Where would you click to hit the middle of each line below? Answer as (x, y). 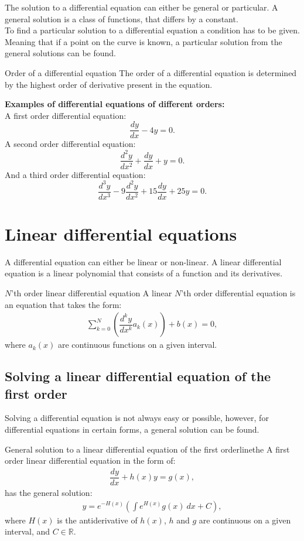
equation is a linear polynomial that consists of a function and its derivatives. (144, 273)
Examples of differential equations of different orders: (115, 104)
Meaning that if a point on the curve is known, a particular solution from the (144, 41)
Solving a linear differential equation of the (138, 376)
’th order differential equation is (238, 293)
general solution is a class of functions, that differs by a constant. (122, 18)
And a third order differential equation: (75, 174)
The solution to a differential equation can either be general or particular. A (141, 7)
